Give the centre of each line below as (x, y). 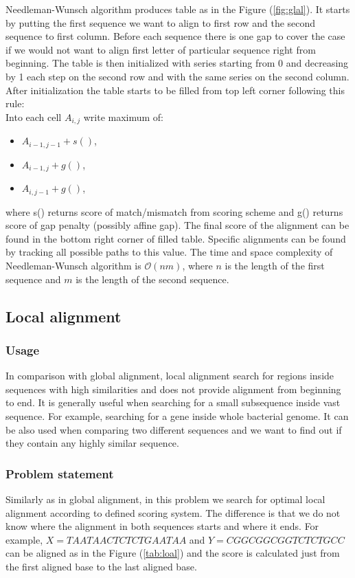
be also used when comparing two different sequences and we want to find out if (174, 429)
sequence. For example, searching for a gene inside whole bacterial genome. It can (177, 415)
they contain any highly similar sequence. (92, 443)
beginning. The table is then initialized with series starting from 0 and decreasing (177, 63)
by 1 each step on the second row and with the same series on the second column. (177, 76)
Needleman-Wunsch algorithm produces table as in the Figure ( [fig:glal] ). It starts (178, 9)
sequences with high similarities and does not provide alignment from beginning (173, 389)
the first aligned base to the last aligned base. (101, 566)
